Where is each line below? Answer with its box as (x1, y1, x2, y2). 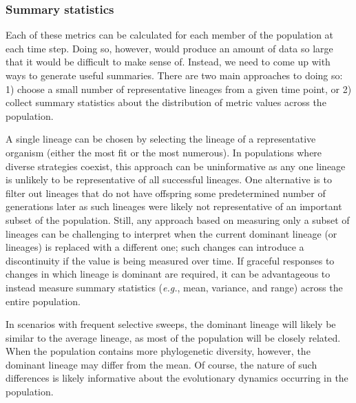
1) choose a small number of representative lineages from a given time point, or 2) (6, 81, 352, 96)
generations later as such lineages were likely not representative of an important (6, 199, 342, 214)
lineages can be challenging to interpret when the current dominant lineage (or (6, 226, 337, 240)
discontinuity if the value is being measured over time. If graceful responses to (6, 253, 335, 267)
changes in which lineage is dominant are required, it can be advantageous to (6, 267, 331, 281)
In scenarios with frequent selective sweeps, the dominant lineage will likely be (6, 317, 336, 331)
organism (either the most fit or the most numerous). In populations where (6, 145, 322, 159)
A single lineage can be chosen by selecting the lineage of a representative (6, 132, 316, 146)
